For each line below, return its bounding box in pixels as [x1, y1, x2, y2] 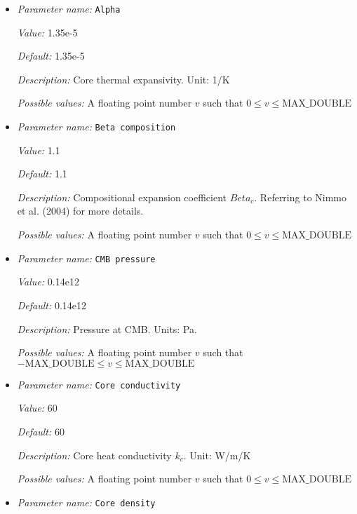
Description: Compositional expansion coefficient [17, 189, 227, 204]
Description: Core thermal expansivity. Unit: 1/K [17, 72, 230, 86]
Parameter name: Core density [17, 494, 156, 509]
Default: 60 [17, 424, 65, 438]
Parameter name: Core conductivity [17, 377, 181, 391]
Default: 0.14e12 [17, 297, 87, 312]
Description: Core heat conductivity [17, 447, 172, 462]
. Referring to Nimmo [254, 189, 347, 204]
